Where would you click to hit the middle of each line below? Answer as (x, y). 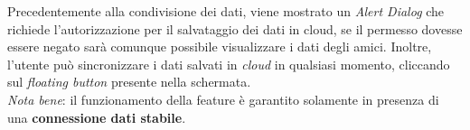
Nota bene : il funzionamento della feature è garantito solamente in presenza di (223, 99)
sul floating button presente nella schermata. (129, 82)
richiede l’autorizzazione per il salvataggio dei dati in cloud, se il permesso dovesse (235, 28)
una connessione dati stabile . (97, 117)
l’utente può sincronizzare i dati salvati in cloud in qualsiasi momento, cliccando (229, 64)
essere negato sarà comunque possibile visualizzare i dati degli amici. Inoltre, (220, 46)
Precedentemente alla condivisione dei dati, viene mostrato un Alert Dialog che (226, 11)
